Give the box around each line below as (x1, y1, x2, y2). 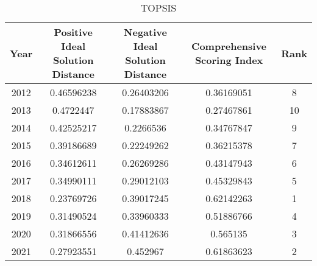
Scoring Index (194, 53, 263, 67)
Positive (54, 25, 93, 39)
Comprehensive (191, 39, 267, 53)
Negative (124, 25, 167, 39)
